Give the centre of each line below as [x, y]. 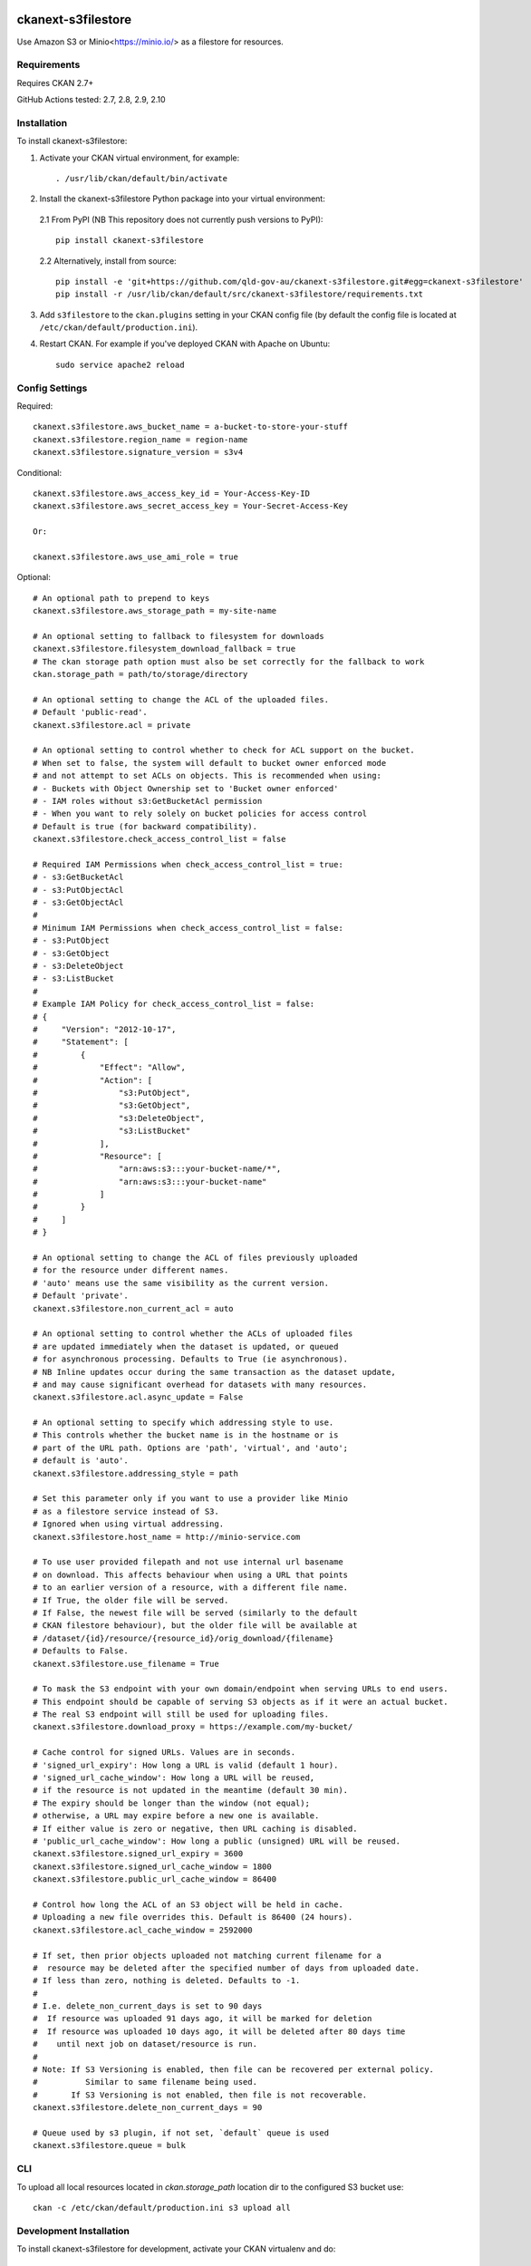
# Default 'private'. [81, 1296]
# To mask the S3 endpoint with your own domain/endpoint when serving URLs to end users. [241, 1689]
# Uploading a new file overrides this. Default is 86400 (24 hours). [193, 1917]
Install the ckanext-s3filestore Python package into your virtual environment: [182, 199]
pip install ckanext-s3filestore [130, 241]
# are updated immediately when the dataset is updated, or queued [186, 1346]
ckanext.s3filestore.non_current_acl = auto [134, 1308]
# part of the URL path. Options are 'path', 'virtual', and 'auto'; [191, 1448]
